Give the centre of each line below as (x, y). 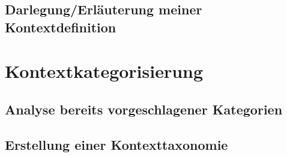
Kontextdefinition (61, 27)
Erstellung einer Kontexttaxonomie (116, 144)
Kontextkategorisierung (104, 71)
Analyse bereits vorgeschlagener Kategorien (144, 109)
